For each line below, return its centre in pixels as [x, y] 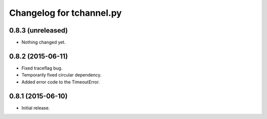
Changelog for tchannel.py [66, 13]
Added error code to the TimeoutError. [61, 82]
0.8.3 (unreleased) [39, 30]
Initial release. [36, 108]
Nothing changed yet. [44, 42]
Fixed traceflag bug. [42, 68]
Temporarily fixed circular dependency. [62, 75]
